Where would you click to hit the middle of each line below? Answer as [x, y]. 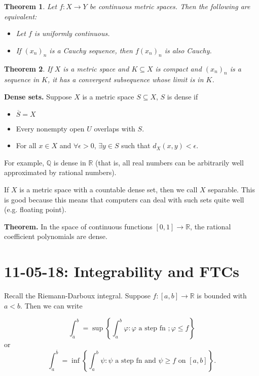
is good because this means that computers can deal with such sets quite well [124, 199]
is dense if [182, 96]
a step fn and [136, 361]
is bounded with [222, 296]
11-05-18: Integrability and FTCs [122, 271]
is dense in [70, 162]
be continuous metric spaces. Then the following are [170, 6]
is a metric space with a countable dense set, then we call [108, 189]
